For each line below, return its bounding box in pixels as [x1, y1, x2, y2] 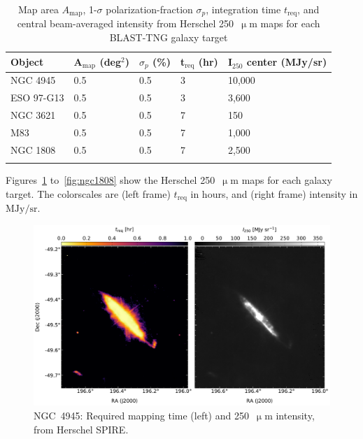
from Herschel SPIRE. [34, 422, 129, 436]
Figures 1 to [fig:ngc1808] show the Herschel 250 [6, 173, 215, 187]
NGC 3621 [10, 108, 56, 122]
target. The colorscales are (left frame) [6, 186, 171, 201]
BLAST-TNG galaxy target [109, 30, 228, 45]
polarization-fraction [106, 2, 193, 16]
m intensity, [264, 408, 315, 423]
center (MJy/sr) [246, 55, 327, 69]
